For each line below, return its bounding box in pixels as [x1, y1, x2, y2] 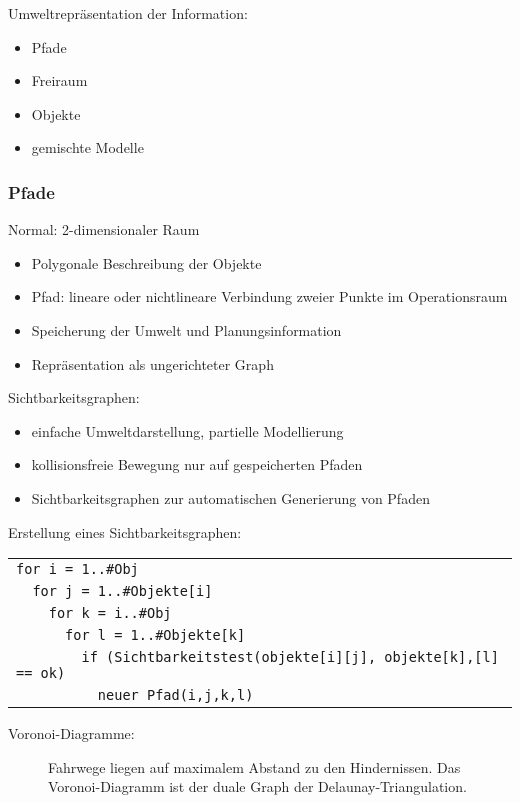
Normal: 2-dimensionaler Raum [8, 219, 200, 240]
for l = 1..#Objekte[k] [65, 627, 246, 644]
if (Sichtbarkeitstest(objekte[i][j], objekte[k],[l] [81, 649, 499, 666]
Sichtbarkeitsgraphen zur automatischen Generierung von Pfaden [31, 487, 430, 508]
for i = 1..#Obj [16, 561, 139, 578]
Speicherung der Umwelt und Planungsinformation [31, 319, 342, 340]
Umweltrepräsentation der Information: [8, 3, 248, 23]
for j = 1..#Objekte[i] [32, 583, 213, 600]
